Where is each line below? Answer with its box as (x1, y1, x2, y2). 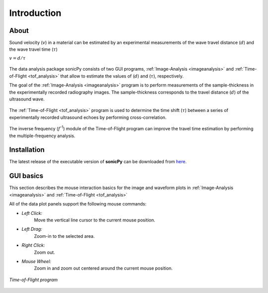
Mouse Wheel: (21, 258, 52, 264)
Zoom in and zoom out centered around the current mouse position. (34, 265, 173, 271)
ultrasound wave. (9, 96, 45, 102)
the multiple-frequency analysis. (9, 132, 75, 139)
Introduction (9, 7, 62, 18)
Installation (9, 146, 45, 154)
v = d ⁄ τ (9, 55, 26, 61)
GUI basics (9, 172, 44, 180)
